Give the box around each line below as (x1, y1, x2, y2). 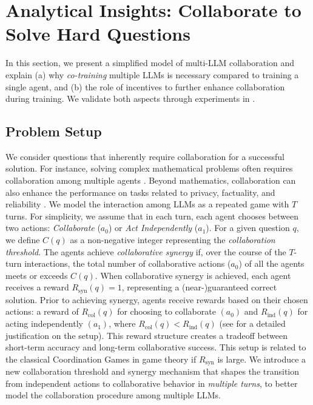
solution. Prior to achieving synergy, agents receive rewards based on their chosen (5, 293, 308, 306)
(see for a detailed (219, 317, 286, 330)
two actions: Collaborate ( (5, 221, 101, 234)
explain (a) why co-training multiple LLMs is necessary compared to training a (5, 68, 299, 81)
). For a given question (206, 221, 290, 234)
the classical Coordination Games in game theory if (5, 352, 197, 365)
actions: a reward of (5, 305, 79, 318)
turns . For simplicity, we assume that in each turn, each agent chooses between (5, 209, 298, 222)
